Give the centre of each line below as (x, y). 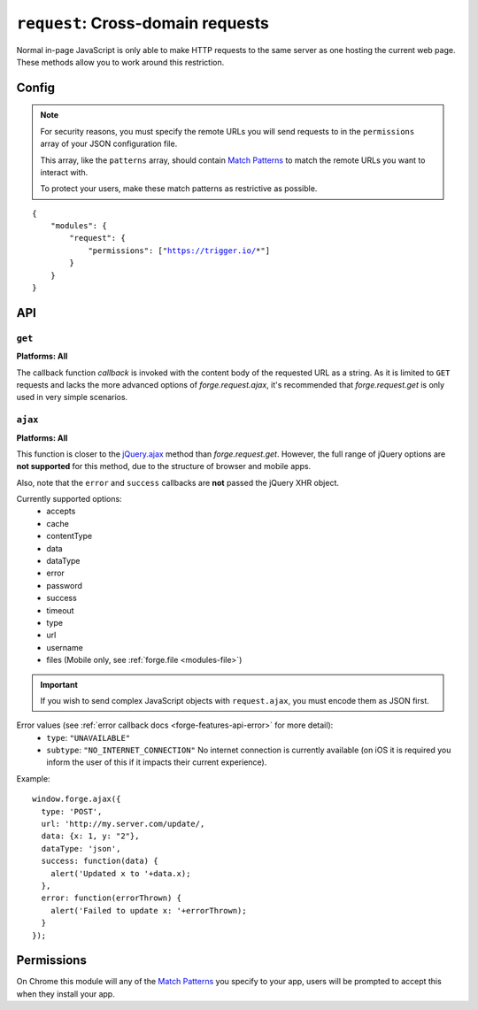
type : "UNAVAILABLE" (89, 737)
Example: (33, 778)
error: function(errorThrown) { (111, 898)
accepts (61, 511)
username (65, 647)
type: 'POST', (72, 811)
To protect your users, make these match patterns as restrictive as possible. (179, 189)
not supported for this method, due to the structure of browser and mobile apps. (164, 466)
